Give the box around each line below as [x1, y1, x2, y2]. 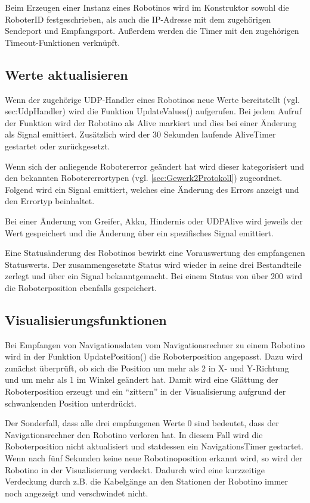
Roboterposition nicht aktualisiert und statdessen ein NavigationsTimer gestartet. [5, 440, 304, 452]
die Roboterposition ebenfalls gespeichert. [5, 281, 157, 293]
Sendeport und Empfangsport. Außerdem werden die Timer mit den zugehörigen [5, 24, 299, 37]
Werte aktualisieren [5, 65, 128, 83]
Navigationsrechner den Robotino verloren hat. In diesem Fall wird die [5, 428, 263, 440]
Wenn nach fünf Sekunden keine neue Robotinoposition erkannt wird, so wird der [5, 452, 303, 464]
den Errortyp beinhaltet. [5, 195, 95, 207]
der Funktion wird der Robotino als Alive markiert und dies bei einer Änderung [5, 116, 297, 129]
